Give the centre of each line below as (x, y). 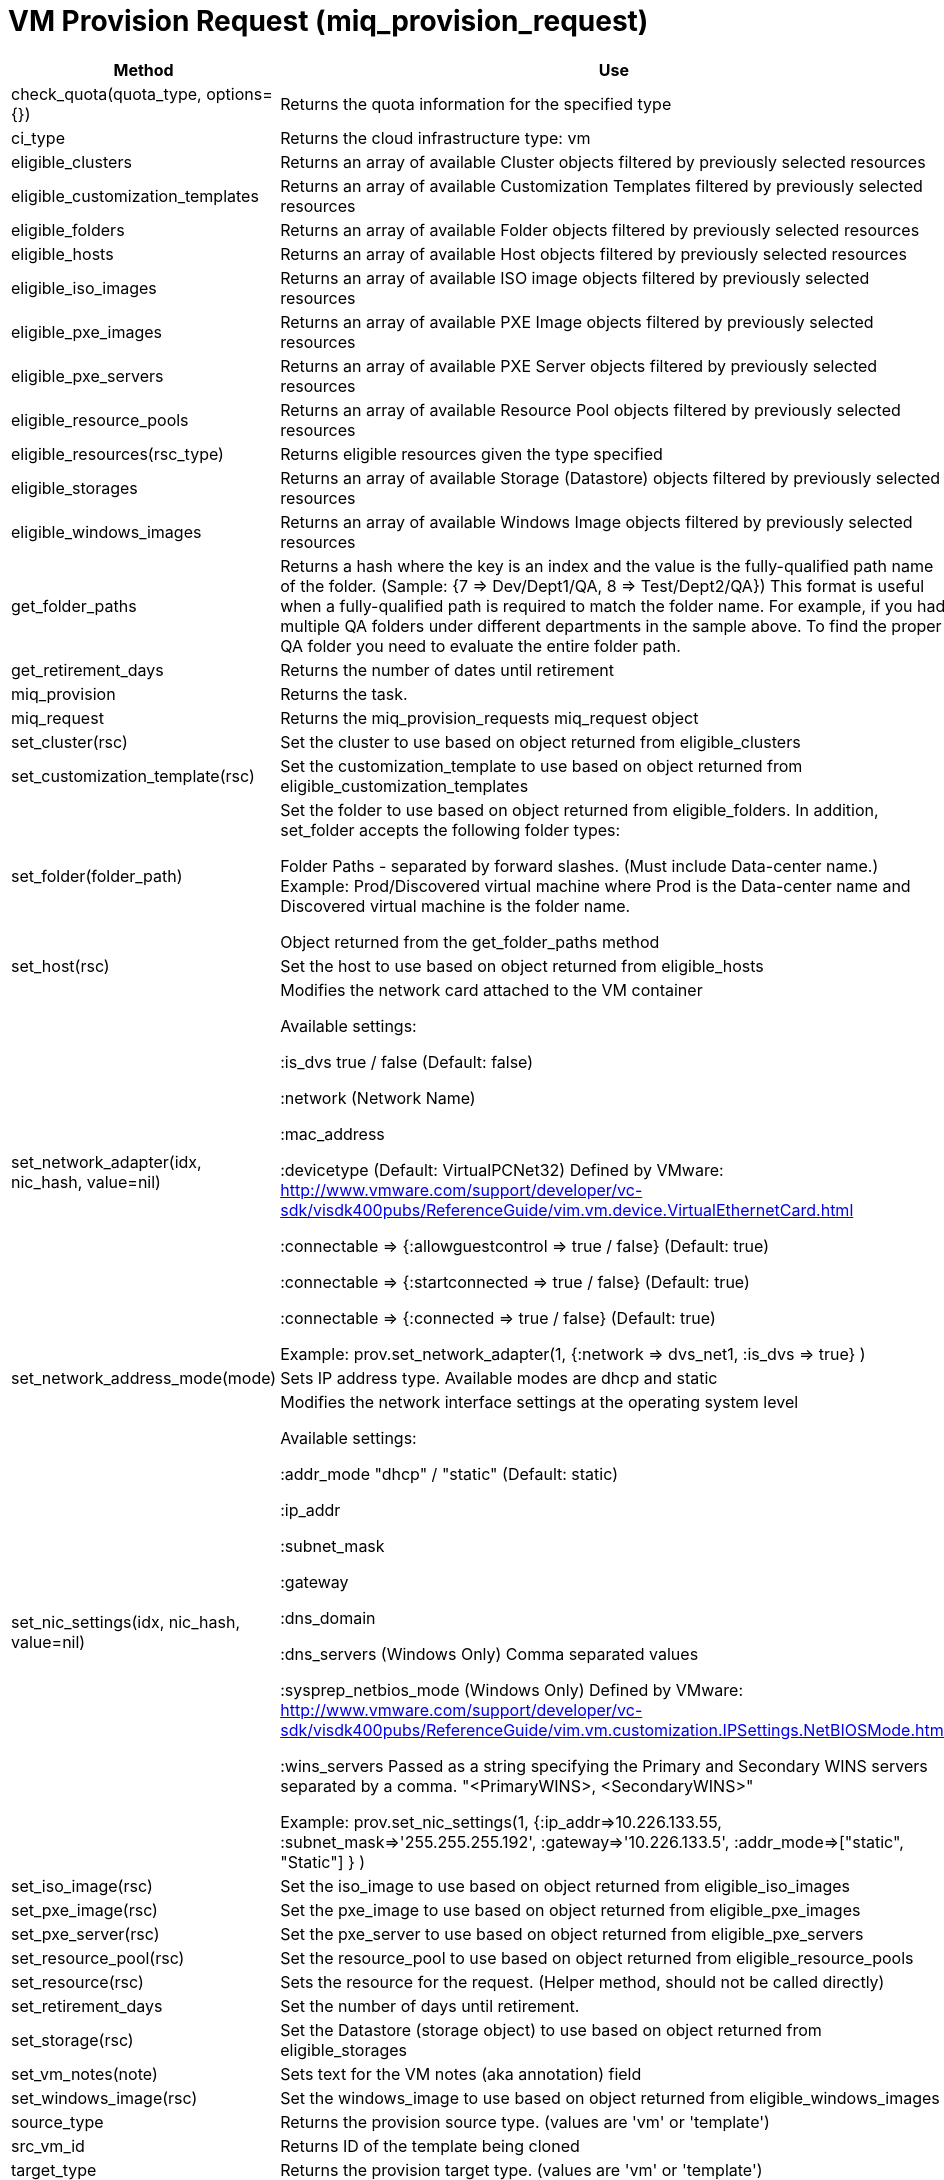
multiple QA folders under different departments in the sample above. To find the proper (611, 625)
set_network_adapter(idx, (106, 1161)
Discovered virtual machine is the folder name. (455, 905)
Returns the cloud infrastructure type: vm (435, 137)
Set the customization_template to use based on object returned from (541, 765)
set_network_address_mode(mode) (144, 1377)
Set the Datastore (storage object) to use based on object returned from (551, 2029)
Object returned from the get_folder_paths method (470, 941)
